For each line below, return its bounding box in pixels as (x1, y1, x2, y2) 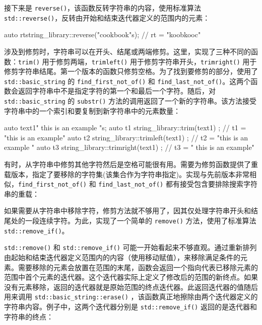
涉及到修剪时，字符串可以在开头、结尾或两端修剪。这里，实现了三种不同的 (4, 46, 251, 56)
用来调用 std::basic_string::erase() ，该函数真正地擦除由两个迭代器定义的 (4, 291, 258, 302)
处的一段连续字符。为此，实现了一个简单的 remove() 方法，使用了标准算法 (11, 215, 256, 226)
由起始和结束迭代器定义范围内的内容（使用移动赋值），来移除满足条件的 (4, 252, 240, 263)
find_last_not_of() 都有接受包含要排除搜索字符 (98, 179, 257, 189)
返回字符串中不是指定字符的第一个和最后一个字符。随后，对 (18, 86, 216, 96)
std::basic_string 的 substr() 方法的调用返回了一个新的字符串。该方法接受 (4, 96, 256, 106)
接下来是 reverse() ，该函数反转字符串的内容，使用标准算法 (4, 3, 202, 13)
